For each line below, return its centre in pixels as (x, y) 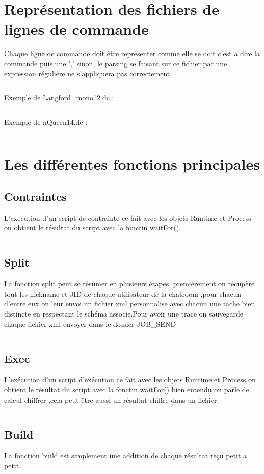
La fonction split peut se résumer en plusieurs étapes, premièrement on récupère (129, 284)
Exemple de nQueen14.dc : (46, 122)
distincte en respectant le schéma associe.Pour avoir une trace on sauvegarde (124, 314)
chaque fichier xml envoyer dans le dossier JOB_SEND (90, 323)
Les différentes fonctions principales (132, 164)
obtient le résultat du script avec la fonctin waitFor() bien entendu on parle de (127, 390)
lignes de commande (76, 29)
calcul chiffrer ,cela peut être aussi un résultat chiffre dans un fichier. (112, 399)
